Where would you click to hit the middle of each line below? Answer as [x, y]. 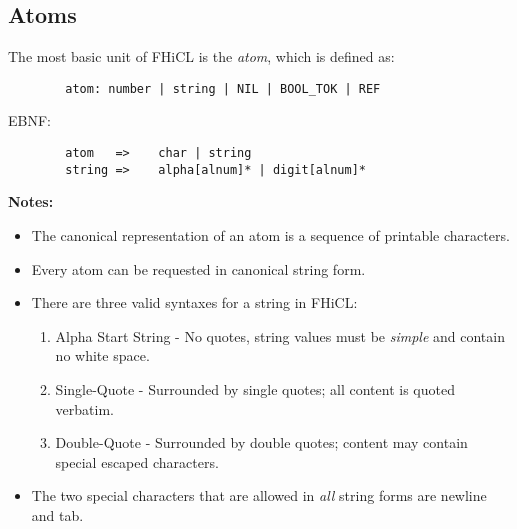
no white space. [102, 355]
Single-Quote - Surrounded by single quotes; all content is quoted [255, 388]
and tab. [57, 514]
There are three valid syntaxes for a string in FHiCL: [194, 302]
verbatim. [84, 408]
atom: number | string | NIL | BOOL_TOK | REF [223, 88]
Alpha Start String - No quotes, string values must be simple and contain [280, 335]
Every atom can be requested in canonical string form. [198, 268]
